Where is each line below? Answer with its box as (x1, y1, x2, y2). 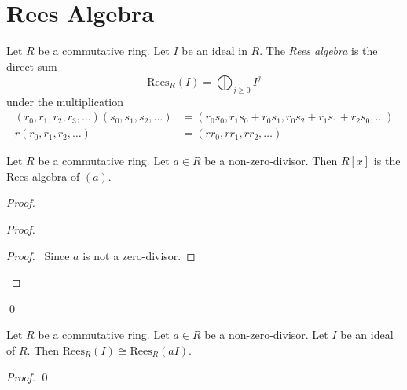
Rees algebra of (6, 167, 80, 184)
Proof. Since (6, 247, 70, 263)
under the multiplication (6, 93, 124, 109)
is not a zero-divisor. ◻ (82, 247, 196, 263)
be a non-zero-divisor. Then (204, 153, 338, 169)
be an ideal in (181, 42, 247, 59)
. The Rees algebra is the (259, 42, 378, 59)
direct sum (6, 57, 57, 74)
